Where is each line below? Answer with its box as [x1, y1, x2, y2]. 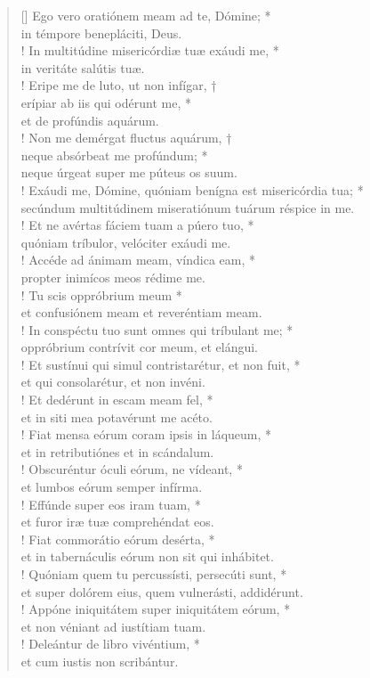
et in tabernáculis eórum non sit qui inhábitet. [20, 547, 274, 566]
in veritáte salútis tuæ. [20, 58, 145, 77]
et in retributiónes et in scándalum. [20, 442, 214, 461]
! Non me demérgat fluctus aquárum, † [20, 128, 232, 147]
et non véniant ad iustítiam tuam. [20, 617, 206, 635]
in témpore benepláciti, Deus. [20, 23, 182, 42]
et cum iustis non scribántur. [20, 651, 179, 670]
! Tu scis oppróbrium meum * [20, 285, 182, 304]
